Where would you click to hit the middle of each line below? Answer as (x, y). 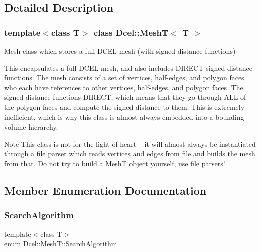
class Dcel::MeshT (131, 32)
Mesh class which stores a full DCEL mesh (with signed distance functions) (120, 51)
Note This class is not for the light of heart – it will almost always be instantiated (130, 143)
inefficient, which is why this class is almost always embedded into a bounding (124, 117)
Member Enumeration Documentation (105, 190)
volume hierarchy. (31, 127)
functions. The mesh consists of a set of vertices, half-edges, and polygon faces (124, 78)
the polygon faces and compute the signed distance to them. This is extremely (124, 107)
